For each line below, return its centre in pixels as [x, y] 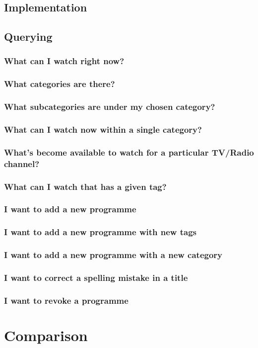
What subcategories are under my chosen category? [110, 107]
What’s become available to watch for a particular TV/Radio [129, 152]
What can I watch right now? [64, 61]
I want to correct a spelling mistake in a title [96, 277]
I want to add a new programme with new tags [100, 232]
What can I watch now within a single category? [103, 130]
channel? [22, 163]
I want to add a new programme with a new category [113, 255]
